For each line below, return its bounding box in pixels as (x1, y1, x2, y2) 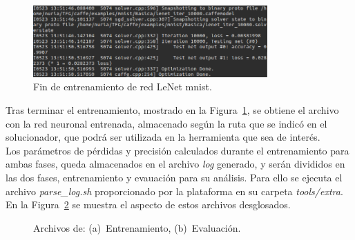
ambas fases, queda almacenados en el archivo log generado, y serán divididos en (6, 157, 345, 171)
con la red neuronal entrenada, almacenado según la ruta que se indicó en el (6, 116, 327, 130)
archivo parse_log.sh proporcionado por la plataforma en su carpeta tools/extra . (6, 183, 343, 198)
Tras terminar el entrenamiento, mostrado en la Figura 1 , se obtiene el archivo (6, 103, 339, 117)
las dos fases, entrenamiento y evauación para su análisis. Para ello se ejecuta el (6, 170, 343, 184)
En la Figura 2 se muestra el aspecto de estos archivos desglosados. (6, 197, 291, 212)
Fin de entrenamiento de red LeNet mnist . (33, 79, 212, 94)
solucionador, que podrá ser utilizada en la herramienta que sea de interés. (6, 130, 320, 144)
